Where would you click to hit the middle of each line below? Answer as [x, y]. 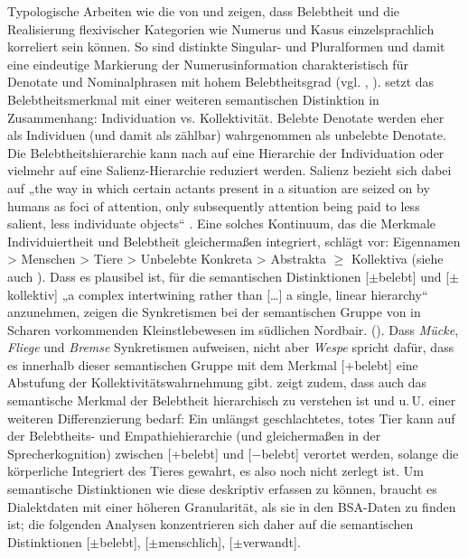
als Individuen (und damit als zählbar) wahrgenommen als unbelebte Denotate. [227, 135]
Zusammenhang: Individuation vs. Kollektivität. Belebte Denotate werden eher [226, 117]
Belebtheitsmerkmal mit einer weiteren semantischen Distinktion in [193, 99]
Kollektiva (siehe [397, 259]
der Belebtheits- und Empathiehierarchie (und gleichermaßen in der [194, 436]
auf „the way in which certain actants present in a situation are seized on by [219, 187]
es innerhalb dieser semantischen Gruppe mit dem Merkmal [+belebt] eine [213, 364]
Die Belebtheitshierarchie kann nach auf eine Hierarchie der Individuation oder [226, 152]
